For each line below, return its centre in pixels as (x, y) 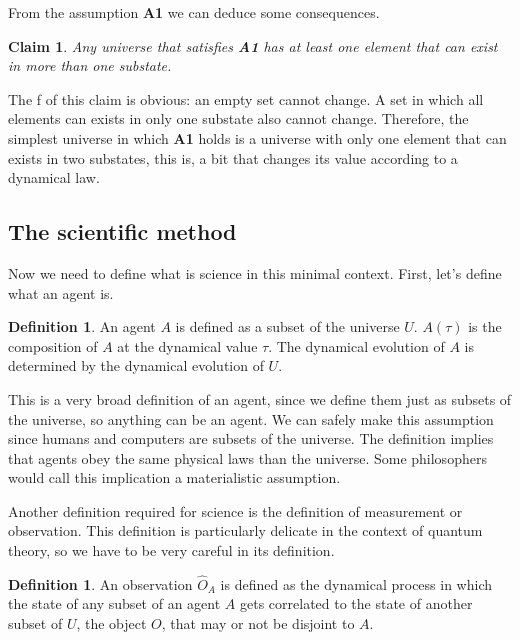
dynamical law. (54, 177)
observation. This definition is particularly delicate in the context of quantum (245, 530)
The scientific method (122, 231)
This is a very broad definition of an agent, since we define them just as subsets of (260, 398)
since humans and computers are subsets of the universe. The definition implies (251, 438)
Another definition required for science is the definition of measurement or (235, 510)
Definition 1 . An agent (82, 326)
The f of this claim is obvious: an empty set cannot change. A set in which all (246, 98)
